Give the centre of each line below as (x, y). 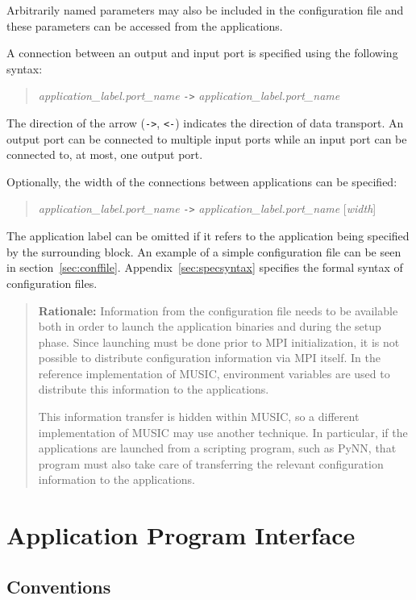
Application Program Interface (181, 535)
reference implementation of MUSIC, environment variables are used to (214, 373)
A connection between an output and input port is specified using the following (202, 53)
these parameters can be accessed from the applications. (145, 25)
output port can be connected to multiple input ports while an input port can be (207, 138)
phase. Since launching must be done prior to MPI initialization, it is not (219, 342)
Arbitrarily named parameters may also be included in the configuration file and (205, 10)
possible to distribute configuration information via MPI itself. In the (209, 358)
